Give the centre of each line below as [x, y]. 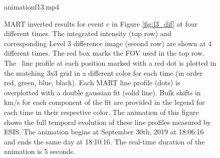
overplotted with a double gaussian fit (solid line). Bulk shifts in [102, 92]
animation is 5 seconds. [40, 151]
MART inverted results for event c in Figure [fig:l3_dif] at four [101, 23]
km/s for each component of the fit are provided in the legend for [104, 102]
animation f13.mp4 [32, 7]
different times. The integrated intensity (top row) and [88, 33]
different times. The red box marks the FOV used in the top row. [104, 53]
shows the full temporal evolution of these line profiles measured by [107, 122]
